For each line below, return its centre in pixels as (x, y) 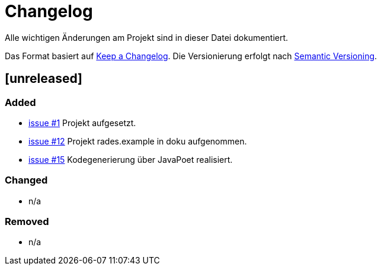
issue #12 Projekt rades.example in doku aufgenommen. (138, 141)
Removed (27, 222)
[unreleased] (44, 79)
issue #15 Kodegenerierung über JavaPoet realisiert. (131, 159)
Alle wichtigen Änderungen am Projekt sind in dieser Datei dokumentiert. (147, 37)
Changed (26, 180)
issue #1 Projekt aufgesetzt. (82, 123)
